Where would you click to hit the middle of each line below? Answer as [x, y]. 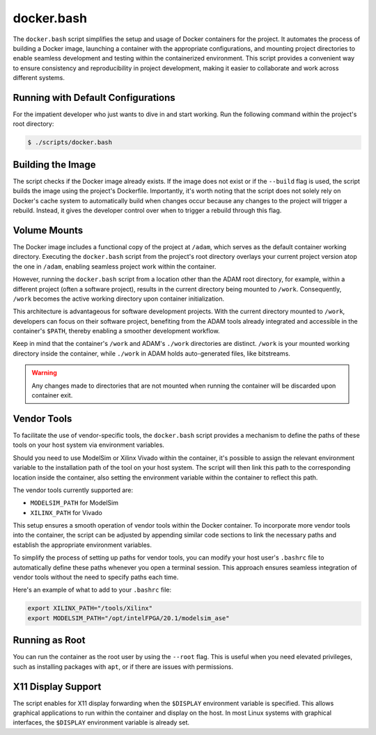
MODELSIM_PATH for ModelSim [74, 503]
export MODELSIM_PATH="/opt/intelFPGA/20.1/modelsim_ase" [128, 618]
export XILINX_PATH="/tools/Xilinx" [90, 608]
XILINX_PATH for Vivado [66, 512]
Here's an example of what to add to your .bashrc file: [92, 590]
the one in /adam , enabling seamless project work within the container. [115, 266]
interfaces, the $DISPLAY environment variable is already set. [101, 722]
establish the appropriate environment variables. [83, 545]
